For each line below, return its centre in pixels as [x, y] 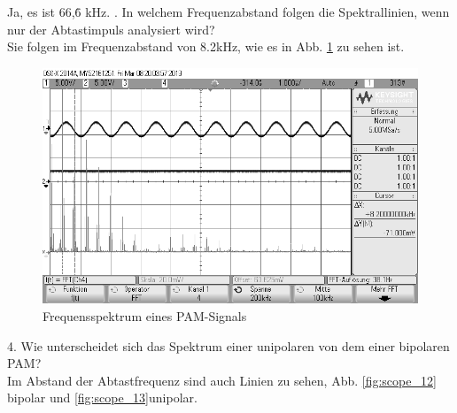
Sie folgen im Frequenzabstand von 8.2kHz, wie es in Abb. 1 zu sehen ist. [206, 46]
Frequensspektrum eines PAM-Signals [145, 315]
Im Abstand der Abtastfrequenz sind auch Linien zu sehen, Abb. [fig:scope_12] [222, 380]
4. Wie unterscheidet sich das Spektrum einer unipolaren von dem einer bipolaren [228, 345]
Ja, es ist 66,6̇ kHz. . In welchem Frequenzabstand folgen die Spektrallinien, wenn [228, 11]
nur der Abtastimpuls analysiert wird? [111, 29]
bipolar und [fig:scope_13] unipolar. [102, 398]
